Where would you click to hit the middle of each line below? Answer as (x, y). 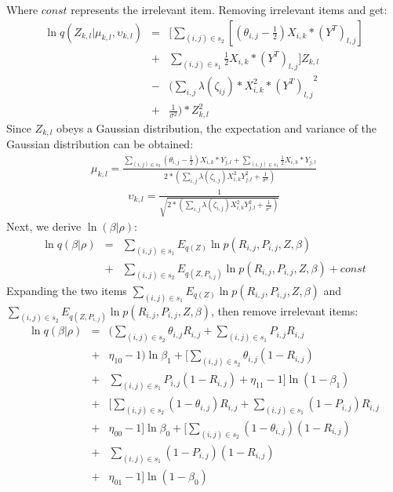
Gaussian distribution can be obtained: (100, 144)
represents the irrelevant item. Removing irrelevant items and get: (229, 9)
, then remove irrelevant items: (284, 310)
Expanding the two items (67, 290)
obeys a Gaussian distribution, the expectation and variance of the (217, 128)
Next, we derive (44, 226)
